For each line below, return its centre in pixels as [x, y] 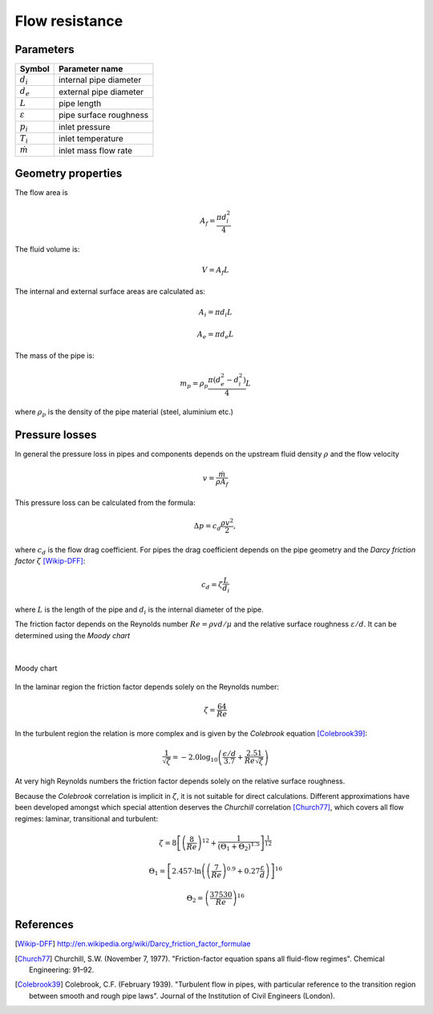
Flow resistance [69, 21]
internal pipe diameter [100, 80]
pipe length [80, 104]
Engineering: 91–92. [62, 970]
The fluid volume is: [47, 249]
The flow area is [41, 193]
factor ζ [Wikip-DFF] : [50, 561]
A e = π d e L [215, 336]
